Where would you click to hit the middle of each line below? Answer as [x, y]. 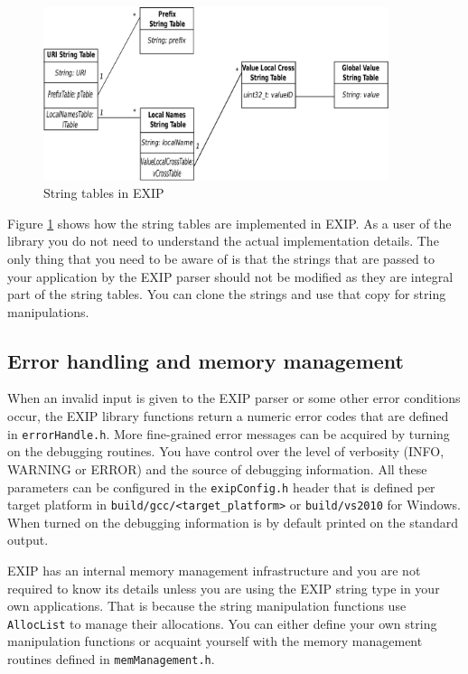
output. [28, 540]
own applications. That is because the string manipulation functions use [207, 606]
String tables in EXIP [104, 193]
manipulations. [48, 311]
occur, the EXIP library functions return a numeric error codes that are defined [228, 416]
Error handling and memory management [206, 360]
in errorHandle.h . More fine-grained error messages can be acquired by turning [229, 433]
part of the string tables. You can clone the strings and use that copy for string [227, 294]
